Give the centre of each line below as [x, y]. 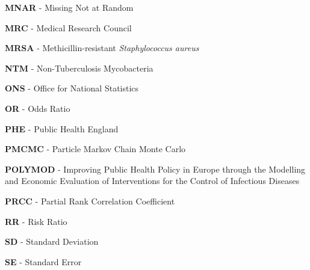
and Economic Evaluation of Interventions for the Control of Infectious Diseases [152, 181]
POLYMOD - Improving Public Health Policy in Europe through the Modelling [155, 169]
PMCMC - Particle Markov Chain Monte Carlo [95, 149]
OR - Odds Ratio [38, 108]
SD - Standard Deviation [52, 241]
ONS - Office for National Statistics [72, 88]
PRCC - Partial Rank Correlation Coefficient [90, 201]
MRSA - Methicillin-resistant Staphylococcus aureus [102, 48]
